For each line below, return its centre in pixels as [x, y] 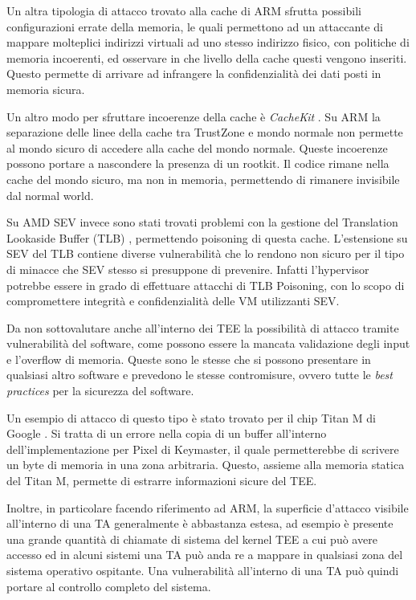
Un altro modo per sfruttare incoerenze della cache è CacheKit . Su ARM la [194, 116]
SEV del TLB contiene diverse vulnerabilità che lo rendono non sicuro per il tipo [206, 253]
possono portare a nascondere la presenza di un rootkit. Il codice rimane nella [198, 163]
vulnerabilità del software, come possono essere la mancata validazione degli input [208, 343]
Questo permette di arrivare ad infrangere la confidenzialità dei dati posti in [194, 73]
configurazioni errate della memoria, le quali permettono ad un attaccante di [195, 26]
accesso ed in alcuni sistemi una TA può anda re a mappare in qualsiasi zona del [205, 555]
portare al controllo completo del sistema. [109, 586]
